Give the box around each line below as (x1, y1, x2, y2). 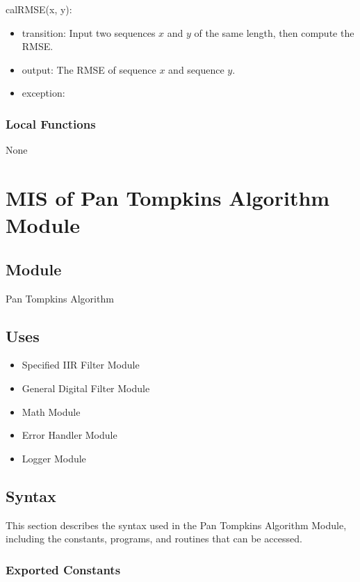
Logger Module (22, 451, 86, 465)
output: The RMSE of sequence (22, 62, 156, 76)
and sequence (168, 62, 224, 76)
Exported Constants (6, 560, 121, 578)
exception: (22, 86, 65, 100)
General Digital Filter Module (22, 380, 150, 395)
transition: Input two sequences (22, 25, 156, 40)
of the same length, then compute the (194, 25, 354, 40)
